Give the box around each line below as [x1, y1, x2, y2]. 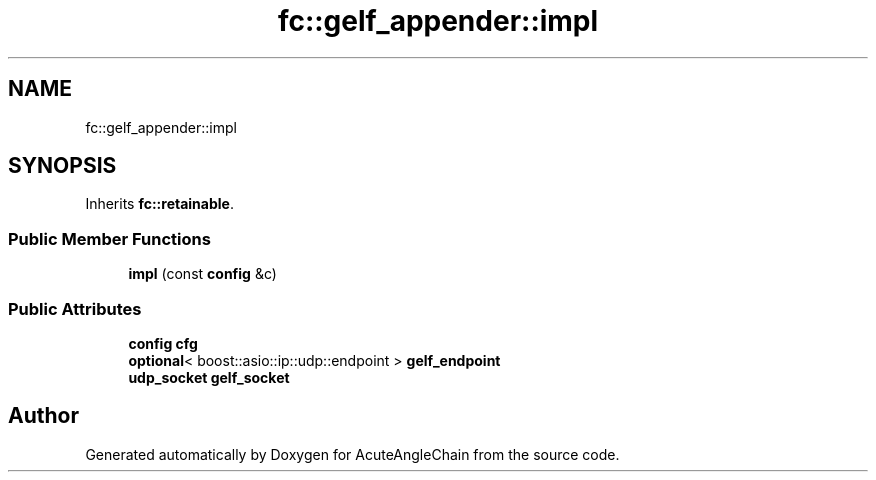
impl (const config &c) [128, 265, 277, 283]
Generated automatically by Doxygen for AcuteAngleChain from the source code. [85, 445, 620, 463]
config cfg [128, 334, 198, 352]
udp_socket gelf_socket [128, 368, 290, 386]
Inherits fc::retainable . [85, 195, 234, 213]
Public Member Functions [8, 228, 211, 249]
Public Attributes [8, 298, 142, 319]
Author [8, 403, 79, 429]
